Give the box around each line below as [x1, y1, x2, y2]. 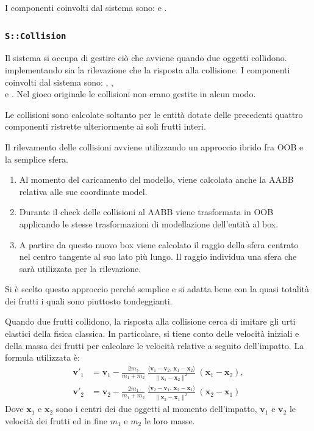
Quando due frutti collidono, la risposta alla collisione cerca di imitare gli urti [5, 315, 296, 328]
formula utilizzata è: [5, 351, 80, 364]
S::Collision [5, 31, 66, 41]
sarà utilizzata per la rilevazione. [19, 262, 141, 274]
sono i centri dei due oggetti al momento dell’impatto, [55, 402, 257, 415]
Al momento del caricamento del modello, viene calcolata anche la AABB [19, 173, 294, 186]
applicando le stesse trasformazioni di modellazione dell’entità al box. [19, 217, 279, 230]
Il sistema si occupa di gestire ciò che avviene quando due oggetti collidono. [5, 51, 287, 64]
